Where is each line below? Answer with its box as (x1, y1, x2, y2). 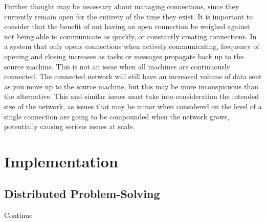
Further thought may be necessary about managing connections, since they (4, 1, 239, 11)
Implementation (4, 151, 118, 171)
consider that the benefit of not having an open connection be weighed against (4, 21, 250, 32)
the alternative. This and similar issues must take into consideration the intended (4, 91, 259, 102)
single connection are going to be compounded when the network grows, (4, 111, 230, 121)
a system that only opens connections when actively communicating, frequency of (4, 41, 259, 52)
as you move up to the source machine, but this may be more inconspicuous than (4, 81, 259, 91)
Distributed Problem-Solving (4, 186, 160, 202)
